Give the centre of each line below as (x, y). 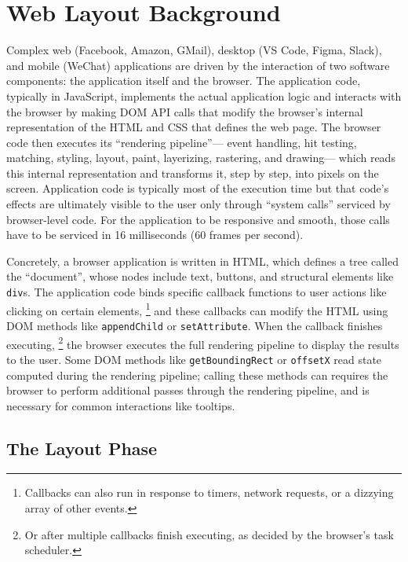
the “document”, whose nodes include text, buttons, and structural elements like (200, 276)
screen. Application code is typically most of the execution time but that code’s (198, 188)
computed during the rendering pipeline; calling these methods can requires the (197, 375)
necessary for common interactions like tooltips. (121, 405)
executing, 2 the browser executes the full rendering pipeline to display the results (203, 343)
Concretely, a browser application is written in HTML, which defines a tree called (202, 261)
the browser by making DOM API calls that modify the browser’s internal (185, 111)
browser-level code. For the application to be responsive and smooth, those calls (198, 219)
